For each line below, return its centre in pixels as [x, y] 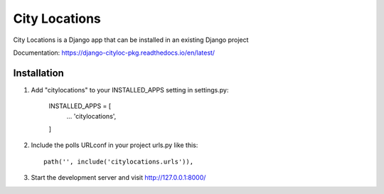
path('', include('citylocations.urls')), [119, 161]
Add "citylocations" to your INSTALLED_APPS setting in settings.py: [130, 90]
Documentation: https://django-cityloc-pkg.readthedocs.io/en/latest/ [114, 53]
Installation [38, 73]
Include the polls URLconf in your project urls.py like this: [114, 145]
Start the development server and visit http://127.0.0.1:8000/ [118, 178]
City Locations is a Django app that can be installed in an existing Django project [131, 40]
